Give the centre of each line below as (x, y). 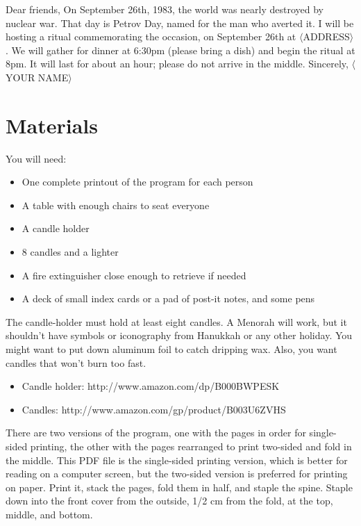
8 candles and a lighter (70, 252)
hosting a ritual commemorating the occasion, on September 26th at (151, 36)
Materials (52, 125)
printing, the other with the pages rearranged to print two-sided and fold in (191, 446)
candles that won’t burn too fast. (76, 362)
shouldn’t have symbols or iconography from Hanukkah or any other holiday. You (179, 335)
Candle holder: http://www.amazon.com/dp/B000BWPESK (151, 386)
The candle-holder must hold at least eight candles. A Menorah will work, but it (176, 321)
